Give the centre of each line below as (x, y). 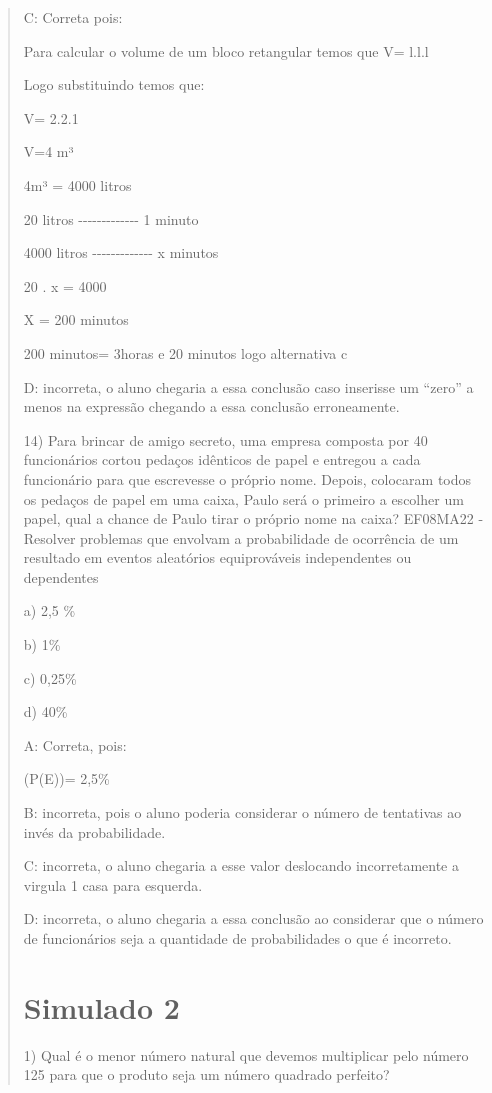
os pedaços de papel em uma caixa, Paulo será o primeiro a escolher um (243, 498)
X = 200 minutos (76, 319)
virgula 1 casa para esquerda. (113, 884)
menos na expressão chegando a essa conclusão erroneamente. (211, 406)
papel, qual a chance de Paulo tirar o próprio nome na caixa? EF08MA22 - (253, 518)
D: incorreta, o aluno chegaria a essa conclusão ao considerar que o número (253, 918)
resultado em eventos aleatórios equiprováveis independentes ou (217, 557)
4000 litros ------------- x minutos (121, 252)
